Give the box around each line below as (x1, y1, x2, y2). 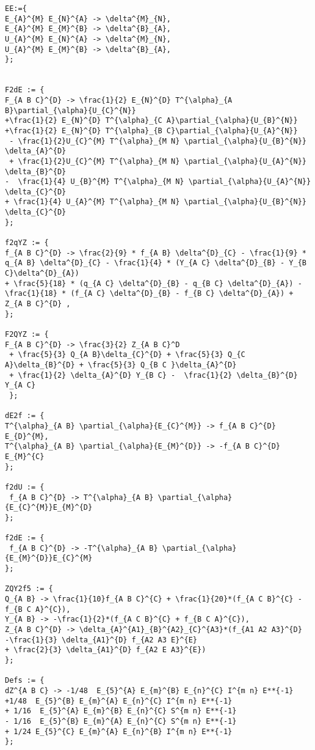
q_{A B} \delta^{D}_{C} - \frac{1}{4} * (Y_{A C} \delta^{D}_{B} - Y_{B (5, 259, 306, 268)
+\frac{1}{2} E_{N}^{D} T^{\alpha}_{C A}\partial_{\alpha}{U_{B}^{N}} (5, 116, 298, 125)
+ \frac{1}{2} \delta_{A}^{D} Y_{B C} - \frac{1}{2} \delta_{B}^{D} (9, 370, 298, 380)
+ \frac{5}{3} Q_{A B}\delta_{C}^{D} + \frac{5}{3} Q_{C (9, 350, 245, 359)
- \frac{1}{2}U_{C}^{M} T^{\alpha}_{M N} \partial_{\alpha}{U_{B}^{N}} (9, 136, 306, 145)
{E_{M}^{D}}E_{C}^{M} (5, 554, 93, 563)
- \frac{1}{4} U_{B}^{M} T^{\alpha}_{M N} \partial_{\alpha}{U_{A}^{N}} (5, 177, 311, 186)
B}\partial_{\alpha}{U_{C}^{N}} (5, 106, 136, 115)
